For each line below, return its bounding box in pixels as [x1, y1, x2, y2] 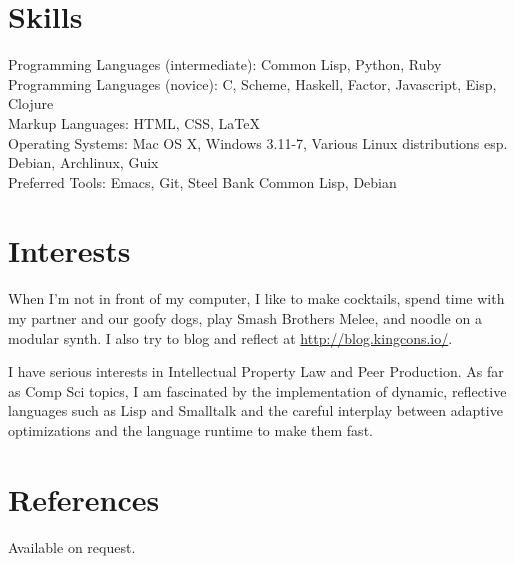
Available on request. [8, 536, 136, 557]
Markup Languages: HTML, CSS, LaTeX [8, 112, 260, 133]
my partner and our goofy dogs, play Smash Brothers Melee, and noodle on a [8, 308, 482, 328]
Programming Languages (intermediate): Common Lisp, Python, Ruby [8, 54, 442, 75]
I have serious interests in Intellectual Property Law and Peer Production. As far [8, 361, 504, 382]
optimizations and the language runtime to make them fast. [8, 419, 373, 440]
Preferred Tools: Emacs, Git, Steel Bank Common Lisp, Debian [8, 171, 397, 192]
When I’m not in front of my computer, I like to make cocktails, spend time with [8, 288, 505, 309]
